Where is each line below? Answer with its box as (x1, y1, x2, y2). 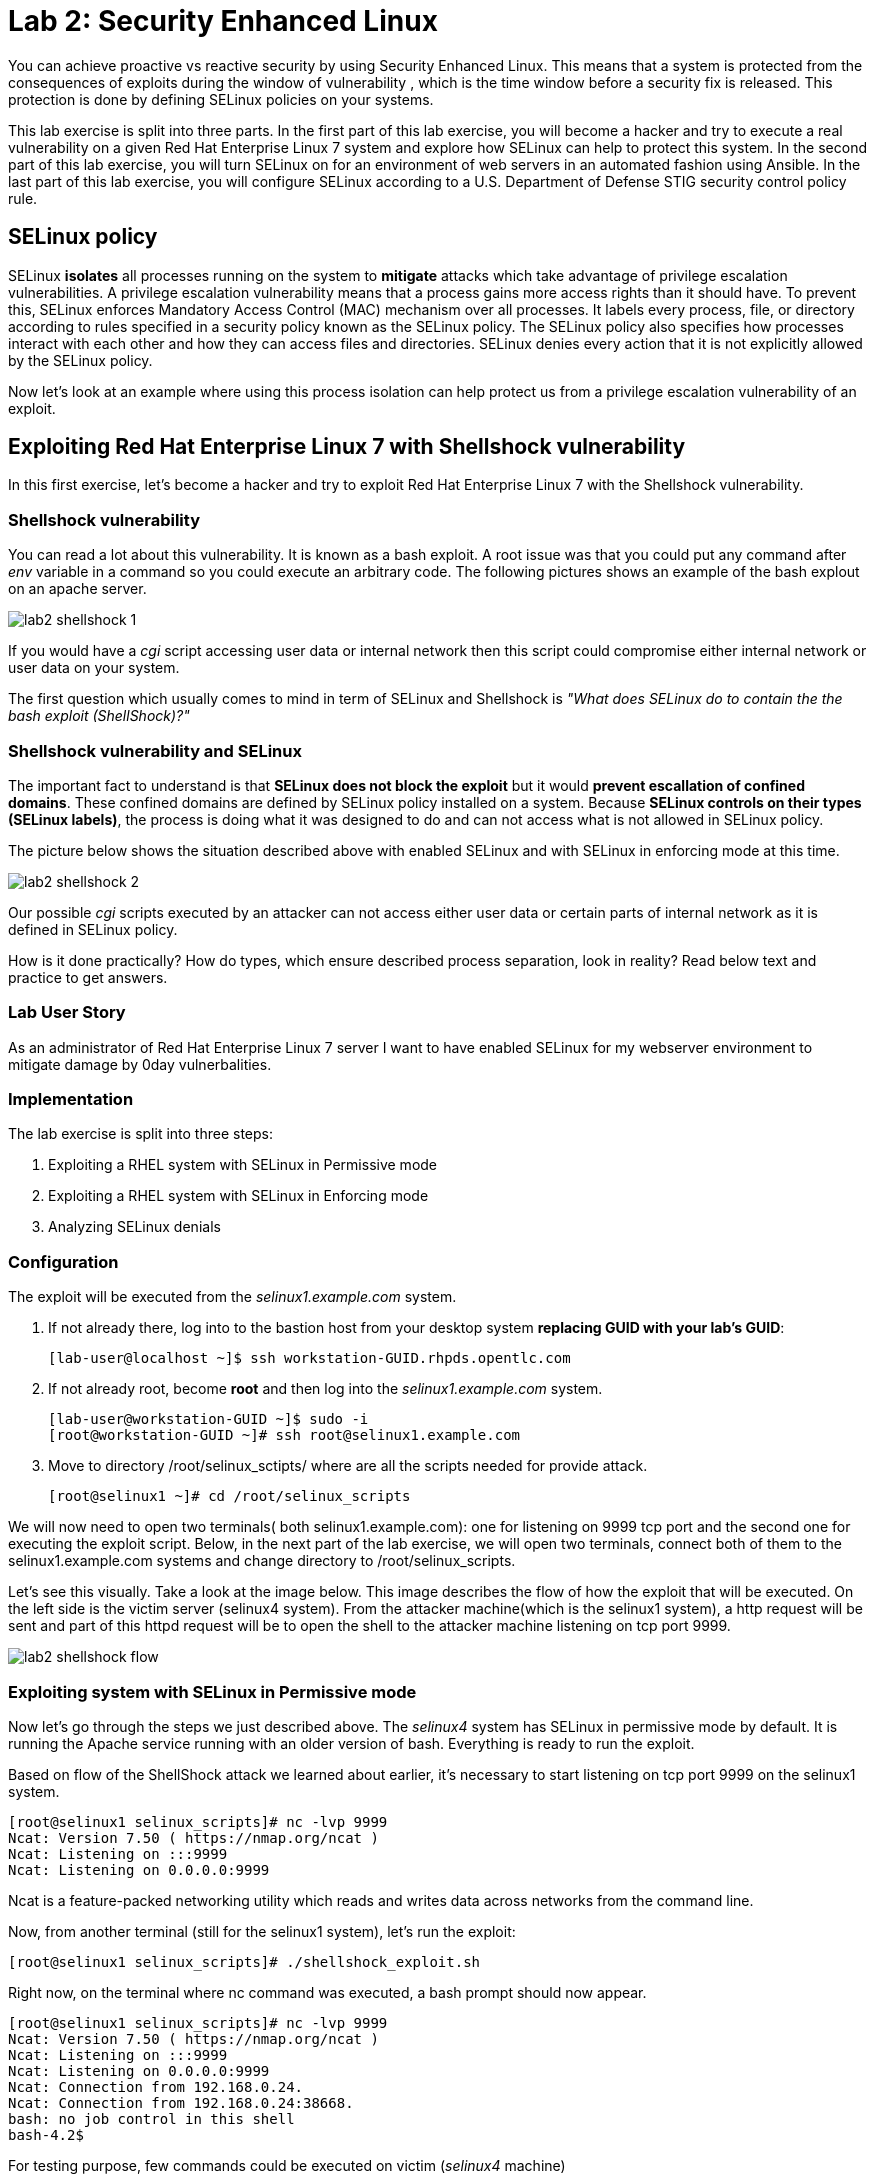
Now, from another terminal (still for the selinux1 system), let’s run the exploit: (8, 1922, 516, 1940)
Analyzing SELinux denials (48, 1218, 221, 1236)
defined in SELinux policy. (8, 920, 178, 938)
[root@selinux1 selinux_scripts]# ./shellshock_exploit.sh (8, 1953, 481, 1970)
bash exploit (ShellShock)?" (8, 707, 190, 725)
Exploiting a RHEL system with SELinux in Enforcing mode (48, 1187, 429, 1205)
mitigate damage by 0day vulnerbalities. (8, 1055, 272, 1073)
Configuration (8, 1251, 119, 1272)
